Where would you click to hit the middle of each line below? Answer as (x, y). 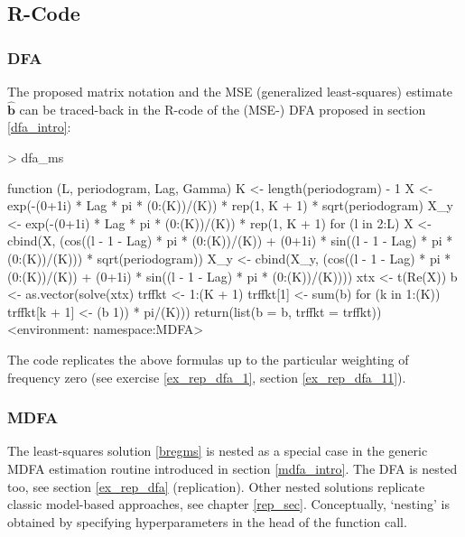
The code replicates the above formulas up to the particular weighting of (208, 359)
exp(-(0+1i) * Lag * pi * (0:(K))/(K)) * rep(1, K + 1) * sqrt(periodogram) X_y (230, 205)
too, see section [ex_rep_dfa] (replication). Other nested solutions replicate (216, 486)
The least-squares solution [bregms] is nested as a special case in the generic (218, 451)
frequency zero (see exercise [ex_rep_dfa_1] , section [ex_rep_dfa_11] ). (207, 377)
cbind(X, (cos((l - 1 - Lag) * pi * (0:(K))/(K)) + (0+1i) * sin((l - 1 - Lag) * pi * (230, 241)
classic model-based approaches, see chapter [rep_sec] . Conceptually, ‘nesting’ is (228, 504)
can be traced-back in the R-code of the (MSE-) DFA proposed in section (223, 109)
